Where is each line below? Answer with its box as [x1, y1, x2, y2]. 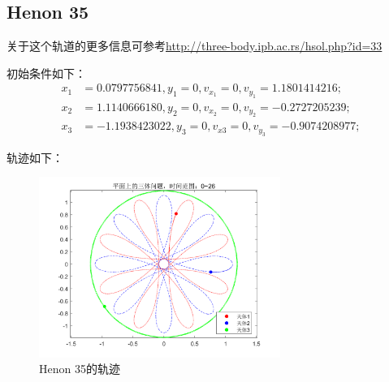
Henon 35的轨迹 [39, 360, 120, 377]
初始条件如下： [6, 64, 86, 81]
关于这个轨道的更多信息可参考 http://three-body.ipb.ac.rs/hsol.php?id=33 [6, 37, 383, 54]
